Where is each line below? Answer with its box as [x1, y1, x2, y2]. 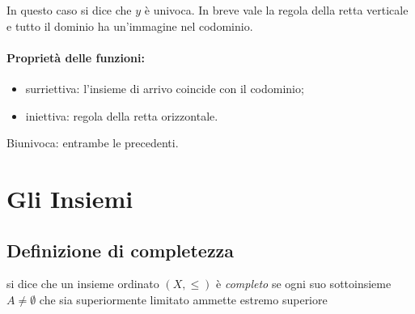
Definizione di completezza [6, 237, 235, 262]
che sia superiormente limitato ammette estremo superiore [39, 291, 328, 308]
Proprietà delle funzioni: [6, 49, 145, 66]
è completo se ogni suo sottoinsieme [216, 275, 392, 292]
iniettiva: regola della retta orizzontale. [25, 107, 218, 124]
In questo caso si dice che [6, 2, 132, 18]
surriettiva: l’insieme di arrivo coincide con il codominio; [25, 79, 304, 96]
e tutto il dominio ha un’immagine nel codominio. [6, 17, 253, 34]
